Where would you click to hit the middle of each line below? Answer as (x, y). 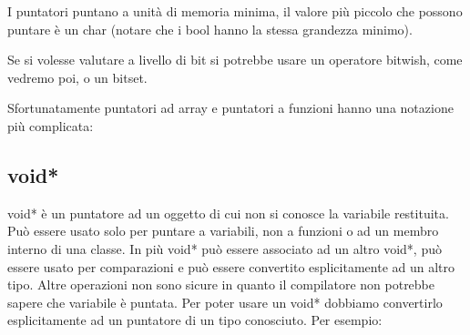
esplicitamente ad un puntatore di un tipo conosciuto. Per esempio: (195, 320)
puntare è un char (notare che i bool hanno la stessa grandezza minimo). (210, 29)
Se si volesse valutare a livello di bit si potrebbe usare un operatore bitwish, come (235, 60)
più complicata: (51, 125)
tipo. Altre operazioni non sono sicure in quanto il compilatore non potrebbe (221, 284)
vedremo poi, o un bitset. (77, 77)
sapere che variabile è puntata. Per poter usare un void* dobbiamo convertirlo (225, 302)
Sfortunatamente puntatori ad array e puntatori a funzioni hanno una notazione (230, 108)
